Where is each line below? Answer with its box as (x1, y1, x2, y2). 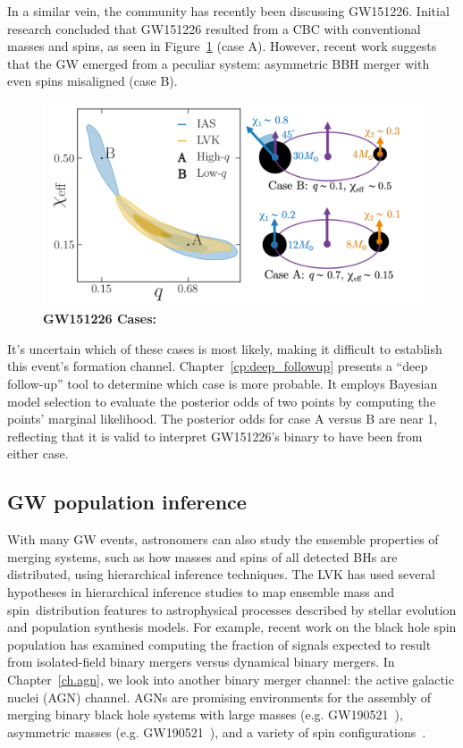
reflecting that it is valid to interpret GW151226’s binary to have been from (7, 426, 423, 445)
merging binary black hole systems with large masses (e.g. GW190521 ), (7, 705, 403, 724)
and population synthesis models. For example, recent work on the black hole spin (7, 618, 457, 636)
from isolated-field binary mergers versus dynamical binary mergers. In (7, 652, 395, 671)
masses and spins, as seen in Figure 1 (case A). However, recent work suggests (7, 37, 437, 55)
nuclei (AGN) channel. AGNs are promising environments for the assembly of (7, 687, 431, 706)
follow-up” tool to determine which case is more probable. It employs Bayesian (7, 374, 438, 393)
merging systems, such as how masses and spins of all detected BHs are (7, 547, 398, 566)
